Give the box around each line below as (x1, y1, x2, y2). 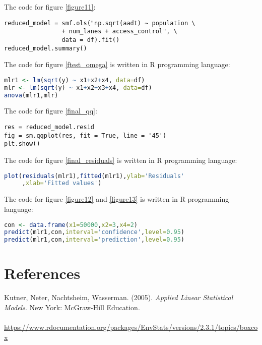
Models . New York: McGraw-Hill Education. (4, 302, 140, 312)
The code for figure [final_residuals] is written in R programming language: (4, 155, 237, 165)
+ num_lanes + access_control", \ (61, 28, 177, 35)
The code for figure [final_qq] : (4, 105, 97, 116)
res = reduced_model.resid (4, 124, 94, 131)
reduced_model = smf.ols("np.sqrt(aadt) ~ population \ (4, 19, 195, 27)
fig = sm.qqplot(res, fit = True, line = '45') (4, 132, 167, 139)
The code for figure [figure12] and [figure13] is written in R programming (4, 194, 229, 204)
